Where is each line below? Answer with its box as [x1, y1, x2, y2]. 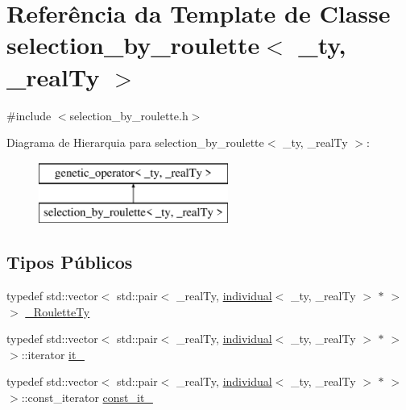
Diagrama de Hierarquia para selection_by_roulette [6, 134, 264, 151]
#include [6, 107, 52, 123]
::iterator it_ [21, 345, 85, 362]
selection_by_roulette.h [69, 107, 188, 123]
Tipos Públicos [6, 249, 133, 274]
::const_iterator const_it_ [21, 389, 153, 406]
